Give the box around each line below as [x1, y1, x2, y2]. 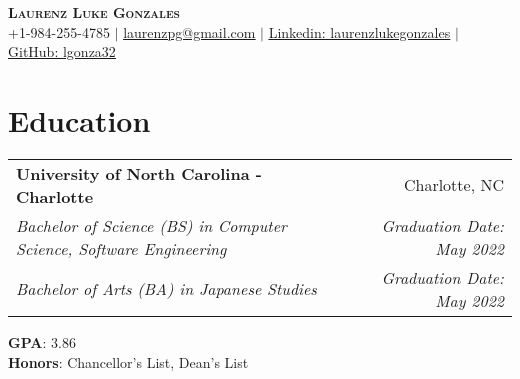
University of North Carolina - [16, 161, 262, 185]
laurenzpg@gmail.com [123, 21, 256, 42]
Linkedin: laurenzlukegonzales [268, 21, 451, 42]
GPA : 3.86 [8, 331, 76, 352]
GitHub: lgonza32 [8, 41, 116, 62]
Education [8, 99, 151, 140]
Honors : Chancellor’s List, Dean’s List [8, 351, 249, 372]
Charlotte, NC [403, 173, 504, 197]
